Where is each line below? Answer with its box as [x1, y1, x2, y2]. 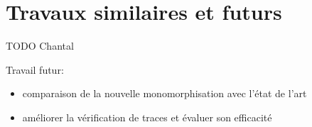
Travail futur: [6, 62, 64, 77]
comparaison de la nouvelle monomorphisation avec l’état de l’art [22, 86, 307, 101]
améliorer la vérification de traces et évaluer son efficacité [22, 109, 272, 124]
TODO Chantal [6, 38, 74, 53]
